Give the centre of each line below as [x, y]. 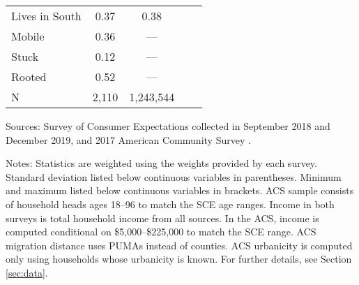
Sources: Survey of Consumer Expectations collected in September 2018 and [168, 126]
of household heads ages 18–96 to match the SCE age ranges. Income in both [170, 204]
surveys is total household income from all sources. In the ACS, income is [162, 218]
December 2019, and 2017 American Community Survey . [128, 139]
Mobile [28, 36]
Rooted [29, 76]
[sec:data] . [27, 272]
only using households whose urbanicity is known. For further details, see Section [179, 259]
